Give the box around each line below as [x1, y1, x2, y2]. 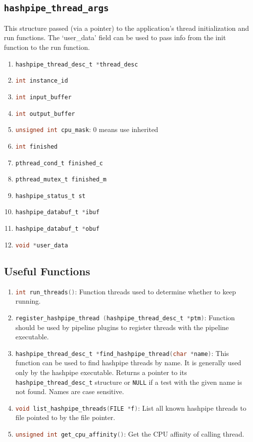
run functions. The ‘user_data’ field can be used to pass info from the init [4, 32, 226, 43]
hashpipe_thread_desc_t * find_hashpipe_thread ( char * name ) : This [15, 348, 229, 358]
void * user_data [15, 242, 68, 249]
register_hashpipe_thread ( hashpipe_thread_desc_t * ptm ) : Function [15, 312, 235, 322]
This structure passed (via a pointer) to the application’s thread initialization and [4, 22, 249, 33]
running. [15, 296, 41, 306]
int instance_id [15, 77, 68, 85]
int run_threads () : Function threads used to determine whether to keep [15, 286, 236, 296]
